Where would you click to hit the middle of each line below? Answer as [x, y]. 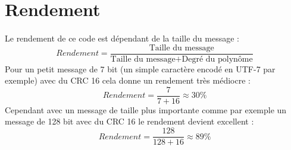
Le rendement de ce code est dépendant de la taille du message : [122, 38]
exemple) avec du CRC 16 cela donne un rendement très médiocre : [128, 80]
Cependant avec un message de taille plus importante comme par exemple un [146, 109]
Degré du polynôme [217, 59]
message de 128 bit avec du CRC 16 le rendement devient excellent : [129, 121]
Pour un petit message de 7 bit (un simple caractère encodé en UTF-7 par [140, 68]
